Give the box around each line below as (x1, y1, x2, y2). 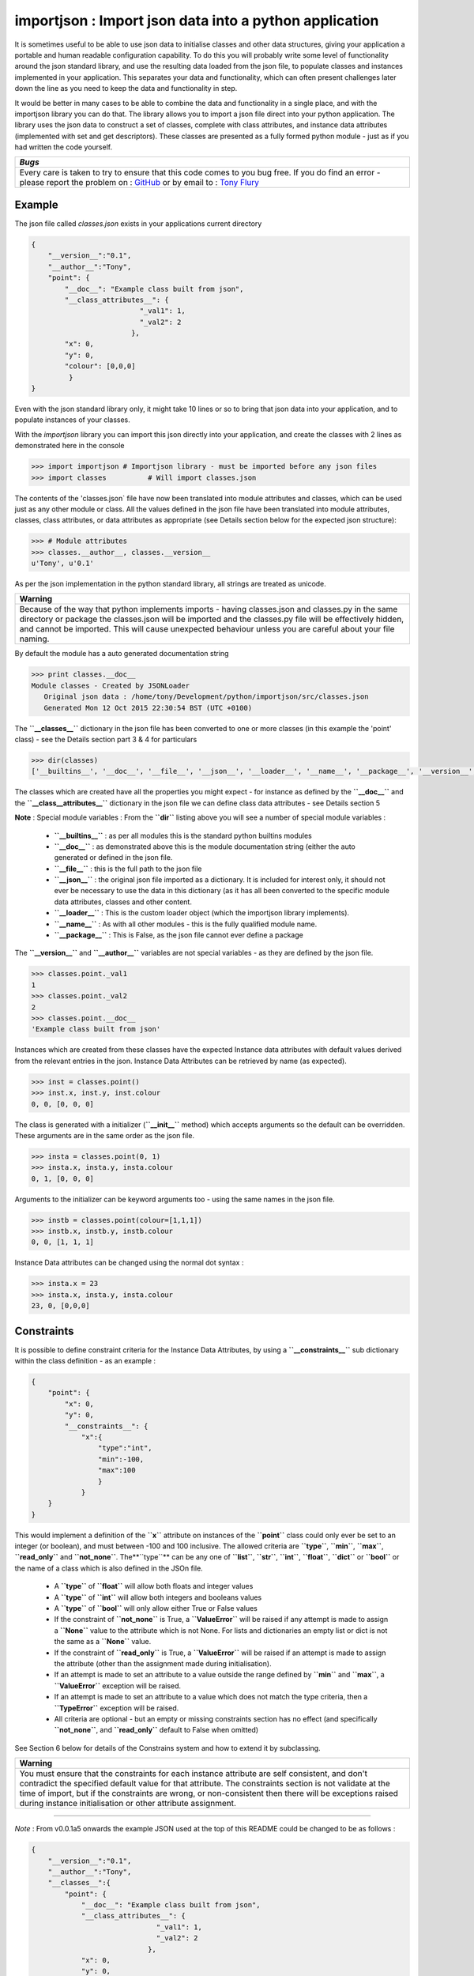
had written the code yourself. (14, 142, 113, 152)
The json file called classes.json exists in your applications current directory (14, 218, 262, 228)
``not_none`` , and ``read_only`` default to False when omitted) (54, 1725, 259, 1735)
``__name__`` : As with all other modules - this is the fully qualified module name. (54, 919, 318, 929)
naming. (19, 633, 50, 644)
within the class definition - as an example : (14, 1356, 156, 1366)
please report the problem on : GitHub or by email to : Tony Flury (19, 177, 260, 188)
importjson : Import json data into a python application (14, 12, 379, 29)
